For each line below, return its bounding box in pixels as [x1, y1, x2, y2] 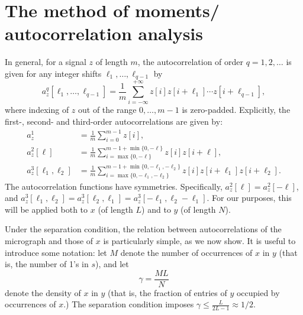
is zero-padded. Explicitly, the [182, 103, 291, 116]
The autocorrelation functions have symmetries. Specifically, [5, 180, 223, 192]
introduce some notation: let [5, 246, 107, 258]
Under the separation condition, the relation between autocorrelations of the [5, 223, 282, 235]
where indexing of [5, 103, 69, 116]
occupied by [236, 286, 280, 298]
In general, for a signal [5, 56, 86, 68]
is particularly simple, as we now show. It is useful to [103, 235, 296, 247]
